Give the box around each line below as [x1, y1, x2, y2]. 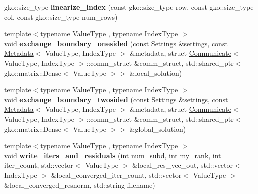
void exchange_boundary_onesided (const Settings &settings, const [4, 38, 228, 48]
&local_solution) [129, 67, 182, 78]
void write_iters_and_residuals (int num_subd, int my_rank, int [4, 150, 221, 160]
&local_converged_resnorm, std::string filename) [4, 179, 155, 190]
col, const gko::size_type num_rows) [4, 11, 118, 22]
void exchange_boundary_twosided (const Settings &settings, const [4, 94, 228, 104]
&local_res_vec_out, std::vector [132, 160, 233, 170]
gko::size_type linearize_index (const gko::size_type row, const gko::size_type [4, 2, 254, 12]
